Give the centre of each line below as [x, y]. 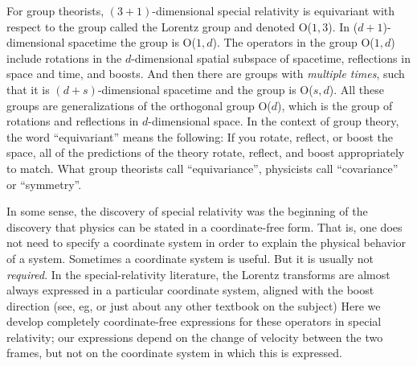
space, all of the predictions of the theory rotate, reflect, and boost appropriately [206, 152]
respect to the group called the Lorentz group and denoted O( [159, 26]
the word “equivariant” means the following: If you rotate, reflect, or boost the [200, 136]
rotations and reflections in [73, 121]
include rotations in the [64, 58]
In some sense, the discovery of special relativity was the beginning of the [187, 211]
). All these [356, 89]
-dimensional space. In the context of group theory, [274, 121]
